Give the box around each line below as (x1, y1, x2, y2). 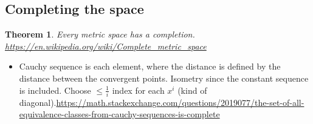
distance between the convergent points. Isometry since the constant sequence (19, 71, 309, 84)
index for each (112, 83, 165, 96)
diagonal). (19, 96, 57, 108)
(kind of (177, 83, 207, 96)
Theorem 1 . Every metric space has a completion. (5, 28, 195, 41)
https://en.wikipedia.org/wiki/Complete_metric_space (5, 39, 207, 52)
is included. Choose (19, 83, 91, 96)
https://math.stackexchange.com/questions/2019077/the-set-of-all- (56, 96, 304, 108)
